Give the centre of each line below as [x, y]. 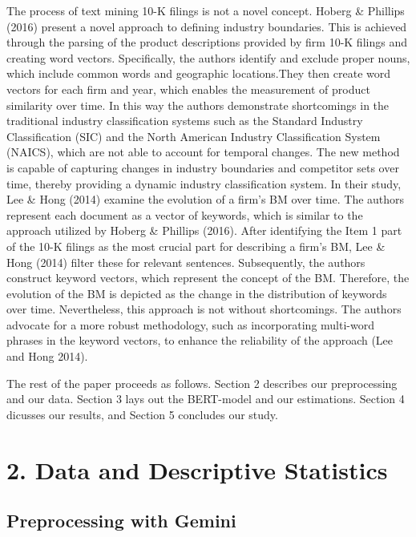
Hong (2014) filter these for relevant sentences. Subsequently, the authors [186, 262]
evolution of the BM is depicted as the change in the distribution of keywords [197, 293]
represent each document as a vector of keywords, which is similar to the [185, 214]
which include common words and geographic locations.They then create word [199, 73]
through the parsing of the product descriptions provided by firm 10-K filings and [207, 42]
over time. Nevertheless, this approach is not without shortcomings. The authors [204, 309]
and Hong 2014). [47, 356]
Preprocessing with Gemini [121, 521]
